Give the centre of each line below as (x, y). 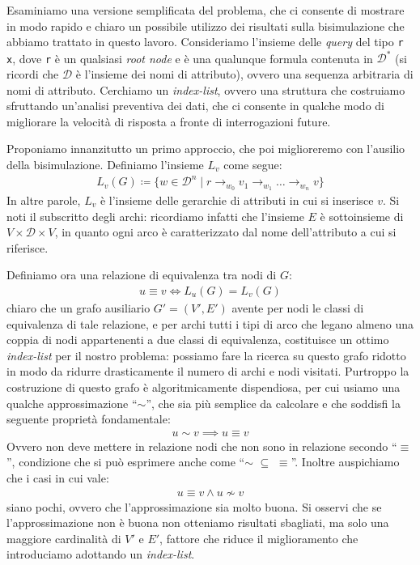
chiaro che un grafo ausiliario (78, 307)
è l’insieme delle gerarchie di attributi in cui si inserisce (237, 200)
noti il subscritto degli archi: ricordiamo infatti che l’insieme (155, 216)
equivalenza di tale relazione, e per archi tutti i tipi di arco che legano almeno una (210, 323)
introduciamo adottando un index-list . (101, 554)
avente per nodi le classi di (298, 307)
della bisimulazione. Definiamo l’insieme (105, 164)
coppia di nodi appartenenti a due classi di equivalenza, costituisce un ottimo (198, 340)
